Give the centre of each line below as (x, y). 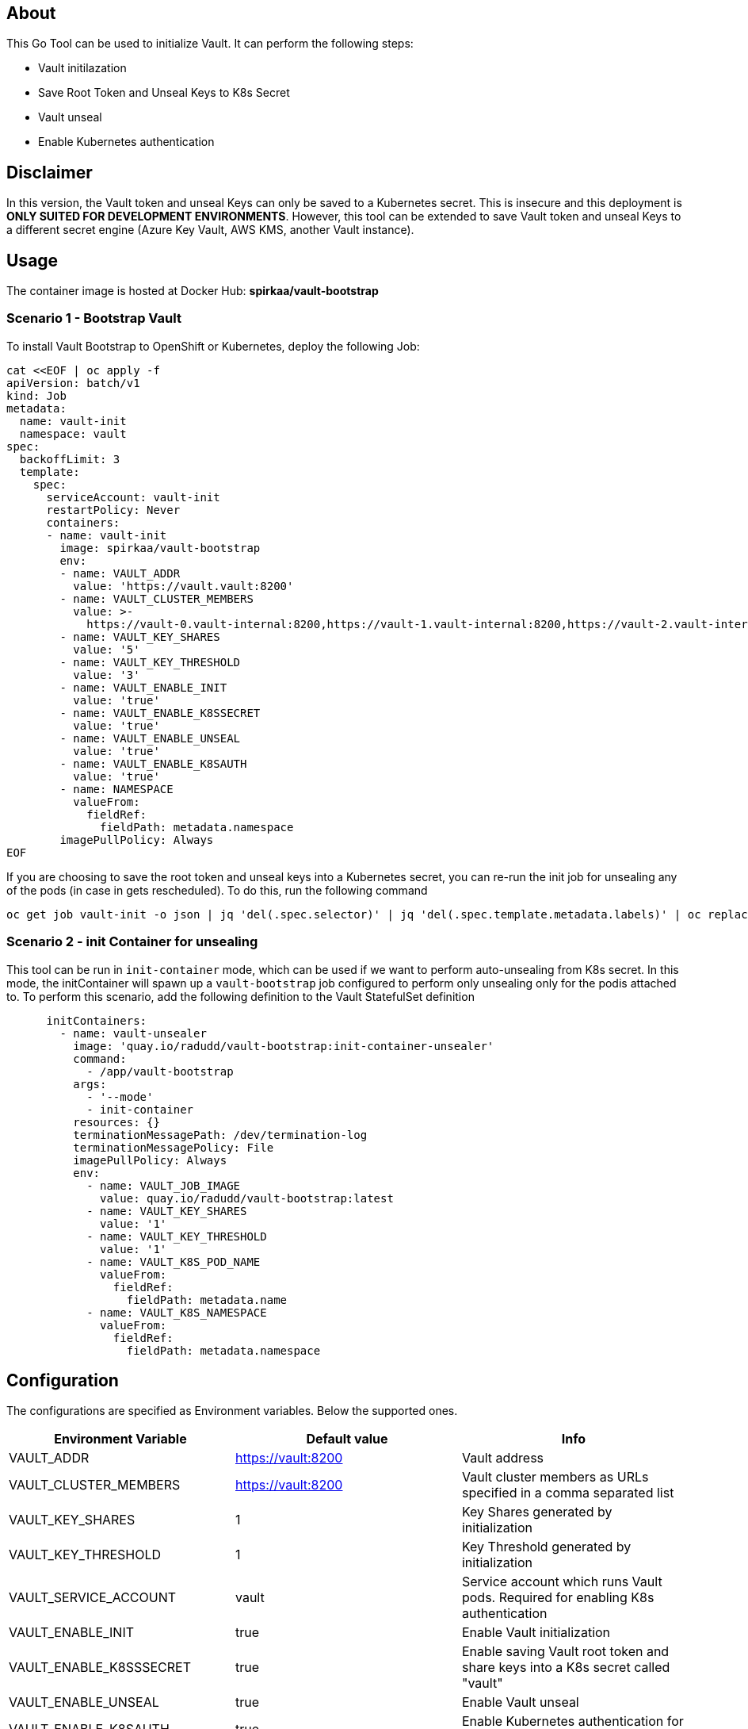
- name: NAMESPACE (116, 789)
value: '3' (107, 675)
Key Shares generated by (537, 1512)
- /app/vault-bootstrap (160, 1071)
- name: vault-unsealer (133, 1033)
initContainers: (97, 1020)
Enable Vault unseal (520, 1702)
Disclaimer (50, 172)
